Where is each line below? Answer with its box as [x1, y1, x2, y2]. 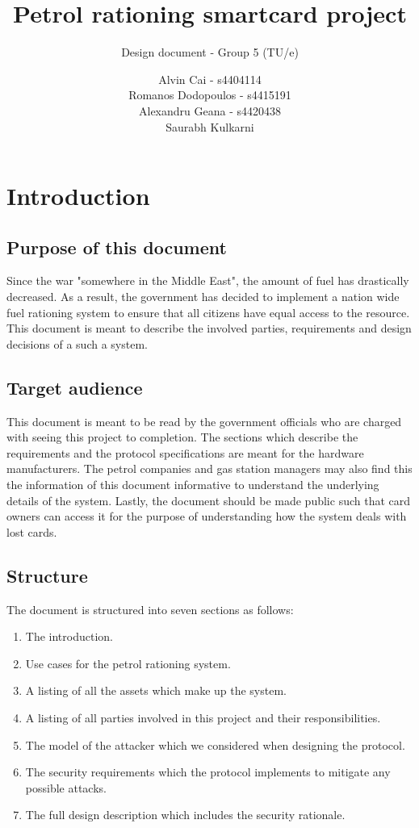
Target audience [6, 374, 143, 399]
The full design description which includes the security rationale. [25, 806, 346, 823]
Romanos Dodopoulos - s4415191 [128, 86, 291, 103]
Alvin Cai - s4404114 [158, 70, 262, 87]
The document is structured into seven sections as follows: [6, 600, 294, 617]
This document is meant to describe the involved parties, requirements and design [6, 320, 412, 337]
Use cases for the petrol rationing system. [25, 654, 231, 671]
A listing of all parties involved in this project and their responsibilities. [25, 709, 381, 726]
